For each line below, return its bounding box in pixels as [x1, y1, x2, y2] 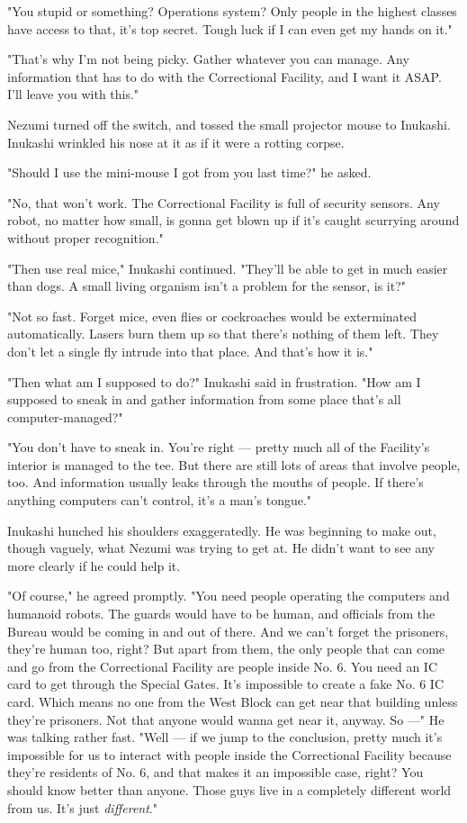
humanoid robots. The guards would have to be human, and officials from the [7, 604, 436, 623]
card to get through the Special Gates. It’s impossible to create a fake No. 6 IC [7, 674, 445, 693]
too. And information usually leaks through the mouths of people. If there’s [7, 473, 424, 492]
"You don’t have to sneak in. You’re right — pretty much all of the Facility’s [7, 438, 430, 457]
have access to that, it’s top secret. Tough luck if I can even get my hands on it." [7, 19, 453, 38]
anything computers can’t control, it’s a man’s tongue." [7, 491, 312, 510]
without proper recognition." [7, 228, 164, 247]
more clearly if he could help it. [7, 556, 181, 574]
